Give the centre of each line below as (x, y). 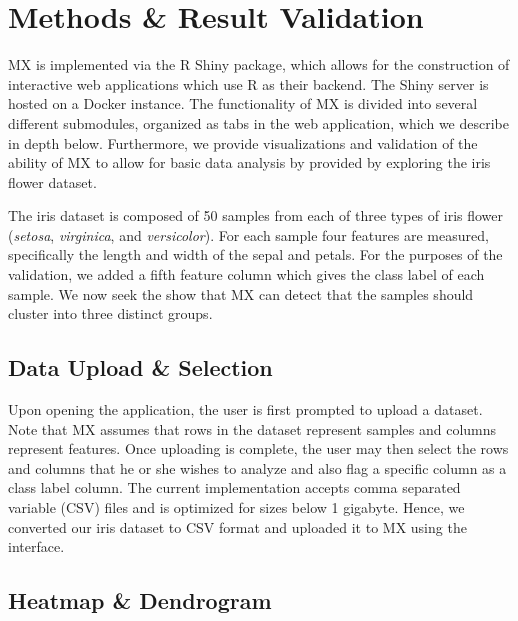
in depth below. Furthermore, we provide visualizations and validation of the (243, 142)
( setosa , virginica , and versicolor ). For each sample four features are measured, (248, 234)
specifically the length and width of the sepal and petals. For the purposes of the (255, 254)
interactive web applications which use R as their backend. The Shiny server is (248, 83)
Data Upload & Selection (140, 367)
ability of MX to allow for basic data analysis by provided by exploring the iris (249, 162)
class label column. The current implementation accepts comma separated (234, 487)
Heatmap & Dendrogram (140, 600)
